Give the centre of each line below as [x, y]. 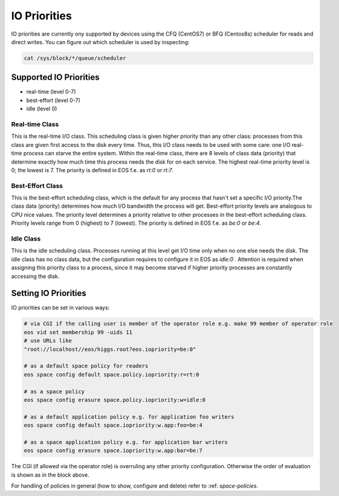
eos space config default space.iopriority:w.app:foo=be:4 [113, 425]
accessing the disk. [35, 276]
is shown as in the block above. [50, 475]
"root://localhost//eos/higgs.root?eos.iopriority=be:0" [110, 349]
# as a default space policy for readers [86, 366]
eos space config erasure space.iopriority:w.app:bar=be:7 [113, 451]
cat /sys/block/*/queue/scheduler [75, 58]
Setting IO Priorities [49, 293]
